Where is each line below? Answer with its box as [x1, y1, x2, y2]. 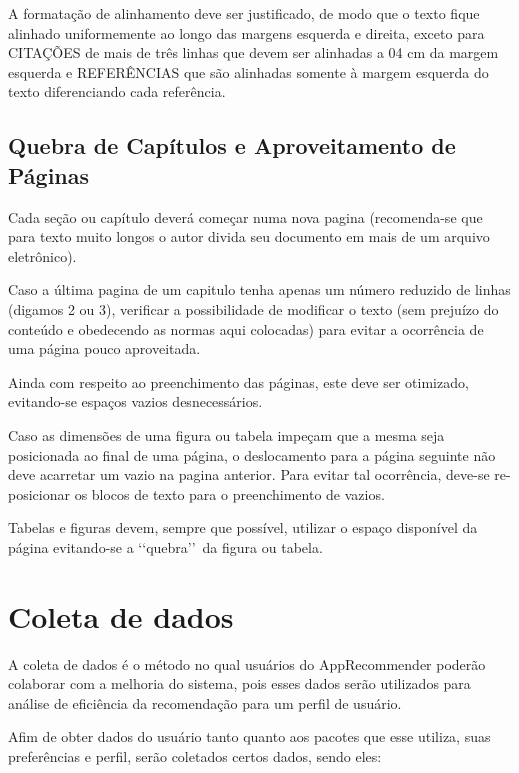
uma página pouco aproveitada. [8, 338, 201, 359]
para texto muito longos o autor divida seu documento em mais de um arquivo [8, 226, 490, 247]
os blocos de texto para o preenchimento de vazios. [74, 483, 385, 504]
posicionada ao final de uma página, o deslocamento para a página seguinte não [8, 444, 496, 465]
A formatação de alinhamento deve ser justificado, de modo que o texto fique [8, 3, 480, 23]
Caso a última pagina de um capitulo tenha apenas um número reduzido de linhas [8, 279, 511, 300]
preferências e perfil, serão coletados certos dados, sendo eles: [8, 745, 382, 766]
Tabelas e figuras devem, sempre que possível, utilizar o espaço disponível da [8, 517, 478, 538]
